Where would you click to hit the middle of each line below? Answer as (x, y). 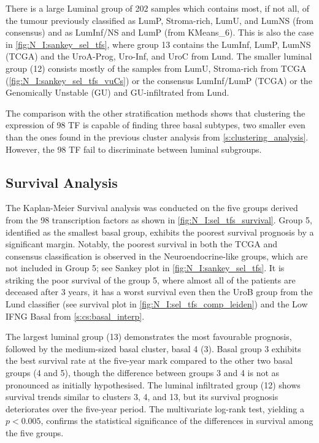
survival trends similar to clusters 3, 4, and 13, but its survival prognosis (142, 397)
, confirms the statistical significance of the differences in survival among (177, 421)
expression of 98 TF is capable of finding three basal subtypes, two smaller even (156, 125)
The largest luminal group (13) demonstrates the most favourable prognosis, (149, 337)
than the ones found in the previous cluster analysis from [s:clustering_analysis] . (157, 137)
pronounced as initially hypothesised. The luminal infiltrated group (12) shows (153, 384)
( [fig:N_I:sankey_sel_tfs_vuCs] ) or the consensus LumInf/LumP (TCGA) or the (159, 80)
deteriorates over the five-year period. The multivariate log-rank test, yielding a (155, 408)
